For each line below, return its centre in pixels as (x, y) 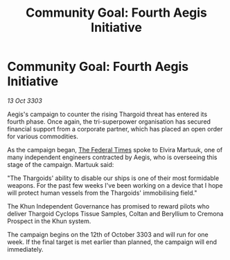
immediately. (25, 249)
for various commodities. (43, 136)
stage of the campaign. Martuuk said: (61, 164)
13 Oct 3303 (25, 100)
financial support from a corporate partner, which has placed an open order (115, 129)
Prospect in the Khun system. (49, 221)
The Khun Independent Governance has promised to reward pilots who (108, 206)
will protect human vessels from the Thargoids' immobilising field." (102, 193)
